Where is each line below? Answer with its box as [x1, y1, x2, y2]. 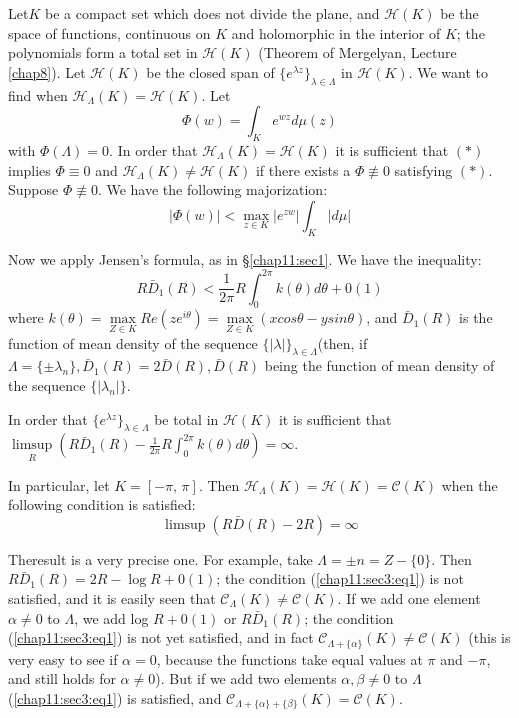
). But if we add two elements [155, 668, 337, 689]
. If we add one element [337, 588, 481, 609]
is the [459, 307, 493, 328]
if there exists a [255, 159, 351, 180]
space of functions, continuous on [8, 22, 211, 43]
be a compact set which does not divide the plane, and [44, 3, 380, 23]
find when [8, 84, 68, 105]
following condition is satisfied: [8, 494, 196, 515]
